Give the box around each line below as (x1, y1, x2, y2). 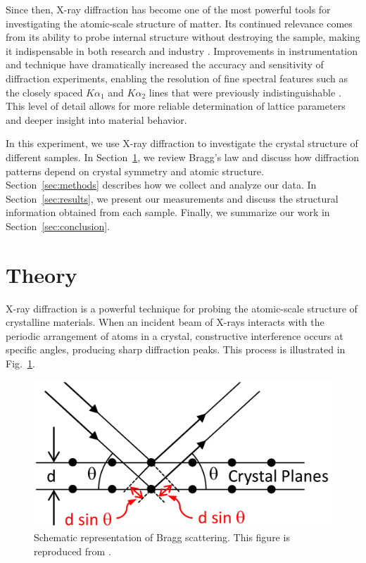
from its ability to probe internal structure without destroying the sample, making (6, 30, 360, 44)
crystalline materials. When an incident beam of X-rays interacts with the (6, 315, 324, 329)
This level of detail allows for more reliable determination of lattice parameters (6, 99, 346, 113)
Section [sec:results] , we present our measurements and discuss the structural (6, 191, 339, 205)
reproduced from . (34, 543, 111, 558)
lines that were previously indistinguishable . (149, 84, 341, 99)
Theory (6, 260, 77, 289)
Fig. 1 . (6, 356, 35, 370)
